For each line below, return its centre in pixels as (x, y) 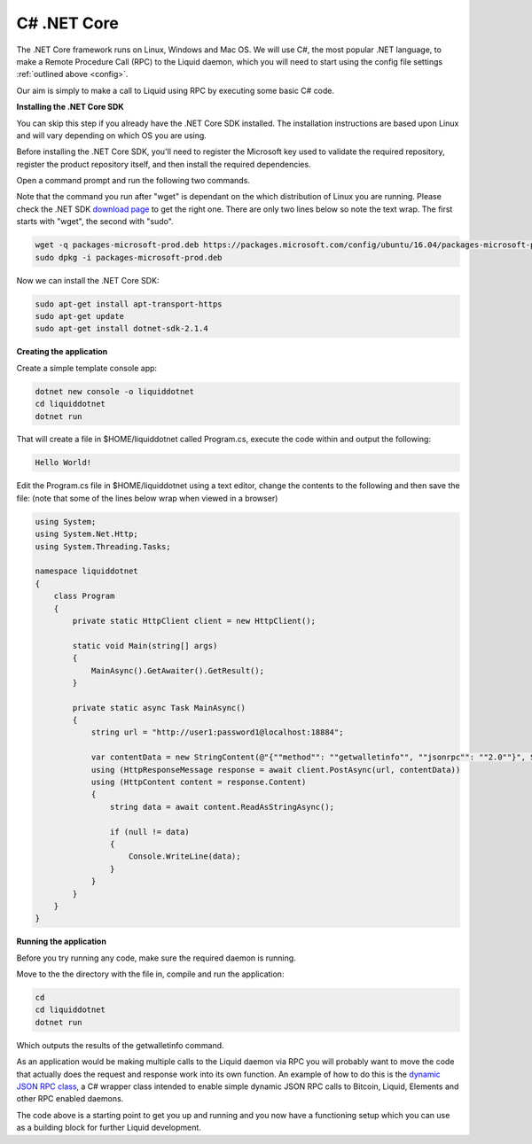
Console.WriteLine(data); (185, 856)
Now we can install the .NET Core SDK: (88, 280)
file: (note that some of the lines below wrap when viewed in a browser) (147, 498)
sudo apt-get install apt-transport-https (129, 304)
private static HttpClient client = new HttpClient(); (194, 621)
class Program (84, 596)
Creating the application (62, 352)
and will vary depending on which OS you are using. (112, 135)
